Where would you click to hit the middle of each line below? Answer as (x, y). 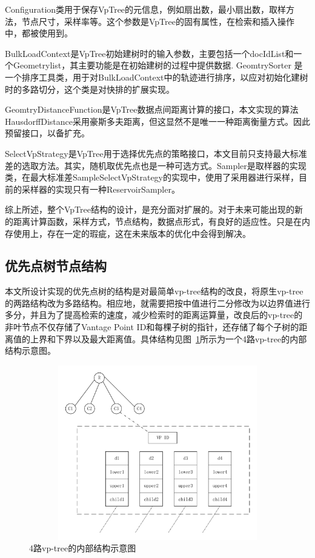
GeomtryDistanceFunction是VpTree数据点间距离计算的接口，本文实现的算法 (152, 109)
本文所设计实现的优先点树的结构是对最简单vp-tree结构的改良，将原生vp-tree (154, 291)
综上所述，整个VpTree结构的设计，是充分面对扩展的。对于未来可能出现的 (150, 209)
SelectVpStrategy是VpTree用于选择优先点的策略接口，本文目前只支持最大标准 (156, 153)
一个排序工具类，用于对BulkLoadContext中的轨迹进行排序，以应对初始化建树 (157, 77)
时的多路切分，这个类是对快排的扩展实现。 (90, 89)
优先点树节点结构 (56, 266)
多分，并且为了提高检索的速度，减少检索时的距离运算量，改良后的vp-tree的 (154, 315)
